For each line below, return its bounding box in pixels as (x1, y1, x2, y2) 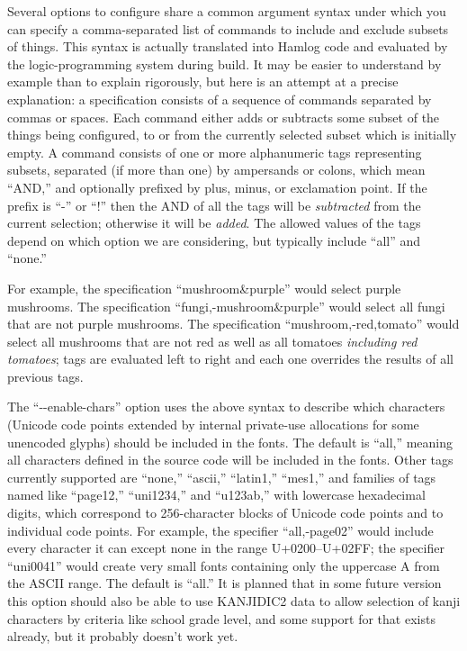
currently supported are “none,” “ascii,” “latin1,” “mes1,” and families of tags (7, 467, 436, 486)
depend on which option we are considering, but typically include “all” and (7, 231, 421, 249)
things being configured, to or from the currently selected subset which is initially (7, 125, 457, 144)
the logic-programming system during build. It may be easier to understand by (7, 54, 442, 73)
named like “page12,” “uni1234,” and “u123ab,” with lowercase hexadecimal (7, 485, 426, 504)
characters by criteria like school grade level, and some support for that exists (7, 609, 436, 628)
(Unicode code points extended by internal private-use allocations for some (7, 415, 419, 434)
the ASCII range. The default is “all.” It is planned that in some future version (7, 574, 442, 592)
